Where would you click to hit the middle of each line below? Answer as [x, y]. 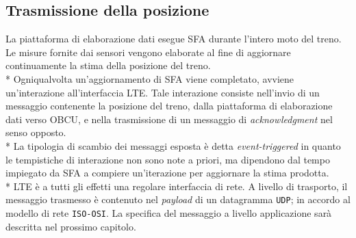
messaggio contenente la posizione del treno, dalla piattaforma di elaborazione [169, 106]
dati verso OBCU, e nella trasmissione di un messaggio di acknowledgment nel [169, 119]
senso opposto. [36, 132]
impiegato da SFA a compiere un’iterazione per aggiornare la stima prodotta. [167, 173]
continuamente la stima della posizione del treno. [108, 65]
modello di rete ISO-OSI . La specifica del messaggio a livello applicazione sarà [169, 212]
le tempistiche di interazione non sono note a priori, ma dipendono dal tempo [168, 159]
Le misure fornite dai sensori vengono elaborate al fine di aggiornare [148, 52]
